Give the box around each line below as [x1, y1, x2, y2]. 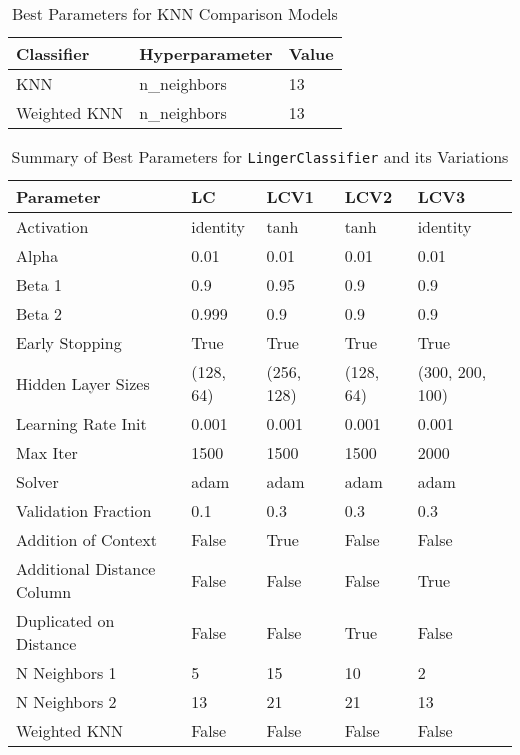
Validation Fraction [16, 499, 152, 522]
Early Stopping [16, 331, 122, 354]
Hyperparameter [139, 42, 273, 65]
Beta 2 [16, 302, 62, 325]
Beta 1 [16, 273, 62, 296]
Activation [16, 215, 89, 238]
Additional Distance [16, 557, 156, 580]
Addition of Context [16, 528, 157, 551]
